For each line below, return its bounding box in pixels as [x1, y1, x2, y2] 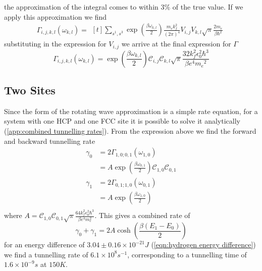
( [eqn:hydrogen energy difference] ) [151, 239, 256, 250]
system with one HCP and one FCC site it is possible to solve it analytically [4, 116, 240, 126]
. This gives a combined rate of [94, 210, 190, 221]
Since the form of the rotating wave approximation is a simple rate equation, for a [4, 105, 258, 116]
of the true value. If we [172, 2, 243, 12]
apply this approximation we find [4, 11, 107, 22]
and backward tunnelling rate [4, 135, 95, 146]
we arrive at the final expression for [121, 38, 231, 49]
